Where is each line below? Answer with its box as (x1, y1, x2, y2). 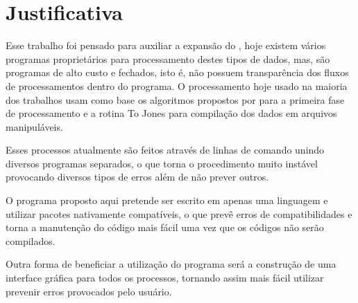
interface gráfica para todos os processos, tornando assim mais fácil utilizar (6, 270, 324, 285)
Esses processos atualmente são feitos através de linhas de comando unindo (6, 143, 325, 157)
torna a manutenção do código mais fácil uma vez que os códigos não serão (6, 220, 324, 235)
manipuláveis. (6, 119, 63, 134)
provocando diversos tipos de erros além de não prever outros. (6, 169, 269, 184)
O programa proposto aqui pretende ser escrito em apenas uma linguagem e (6, 193, 328, 208)
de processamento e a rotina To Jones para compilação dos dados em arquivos (6, 106, 337, 120)
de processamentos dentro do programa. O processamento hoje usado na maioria (6, 78, 348, 93)
